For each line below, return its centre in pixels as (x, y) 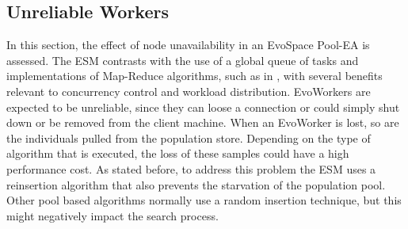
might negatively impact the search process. (112, 215)
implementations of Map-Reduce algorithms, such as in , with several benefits (194, 76)
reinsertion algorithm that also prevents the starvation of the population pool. (196, 184)
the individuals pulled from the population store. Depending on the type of (189, 137)
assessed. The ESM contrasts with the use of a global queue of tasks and (183, 60)
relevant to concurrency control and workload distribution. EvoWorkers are (189, 91)
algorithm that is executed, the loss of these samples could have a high (178, 153)
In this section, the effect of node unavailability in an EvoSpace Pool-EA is (188, 45)
